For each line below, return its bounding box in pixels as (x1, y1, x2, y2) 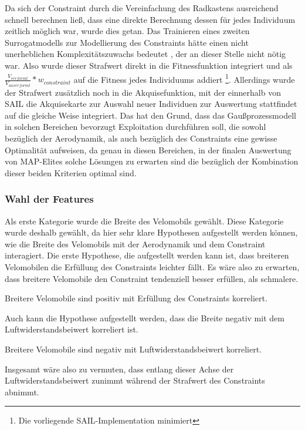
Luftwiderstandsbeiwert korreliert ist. (5, 323, 138, 335)
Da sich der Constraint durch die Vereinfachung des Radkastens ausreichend (5, 2, 279, 14)
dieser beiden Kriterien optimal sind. (5, 166, 137, 179)
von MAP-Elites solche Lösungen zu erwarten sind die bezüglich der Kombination (5, 155, 299, 167)
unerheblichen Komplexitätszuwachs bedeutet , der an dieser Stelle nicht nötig (5, 48, 286, 60)
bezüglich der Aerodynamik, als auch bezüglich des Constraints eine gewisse (5, 132, 277, 145)
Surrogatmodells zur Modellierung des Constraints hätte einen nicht (5, 36, 249, 48)
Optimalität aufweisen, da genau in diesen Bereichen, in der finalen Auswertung (5, 143, 292, 156)
